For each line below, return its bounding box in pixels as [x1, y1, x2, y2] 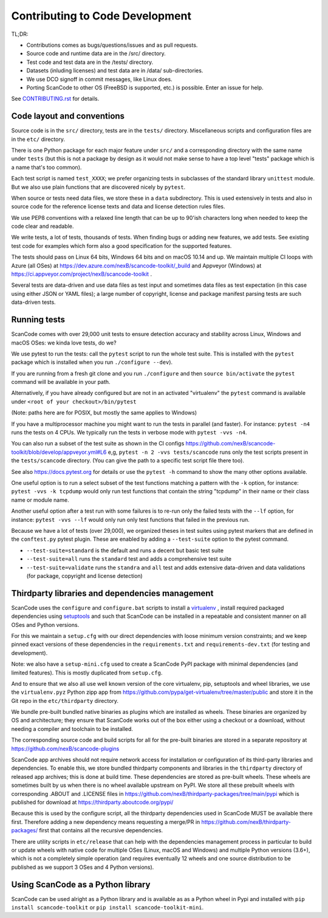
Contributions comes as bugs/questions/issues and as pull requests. [26, 41, 198, 49]
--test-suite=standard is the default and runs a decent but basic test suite [26, 547, 224, 554]
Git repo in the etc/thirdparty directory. [11, 697, 118, 704]
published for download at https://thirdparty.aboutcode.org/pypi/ [11, 799, 174, 806]
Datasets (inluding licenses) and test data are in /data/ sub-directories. [26, 67, 203, 74]
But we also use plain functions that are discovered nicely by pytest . [11, 183, 186, 191]
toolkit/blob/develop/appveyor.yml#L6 [11, 448, 107, 456]
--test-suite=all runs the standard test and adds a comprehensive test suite [26, 555, 232, 563]
